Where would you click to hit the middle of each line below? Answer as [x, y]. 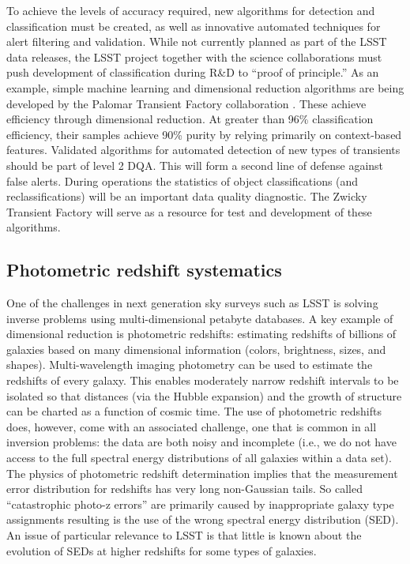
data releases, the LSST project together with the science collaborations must [194, 56]
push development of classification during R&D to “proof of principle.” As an [193, 72]
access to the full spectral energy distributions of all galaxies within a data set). [199, 458]
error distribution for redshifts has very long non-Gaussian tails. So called [184, 489]
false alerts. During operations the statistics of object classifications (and [182, 180]
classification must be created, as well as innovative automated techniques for [194, 26]
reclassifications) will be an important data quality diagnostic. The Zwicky [187, 196]
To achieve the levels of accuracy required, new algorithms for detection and [191, 10]
